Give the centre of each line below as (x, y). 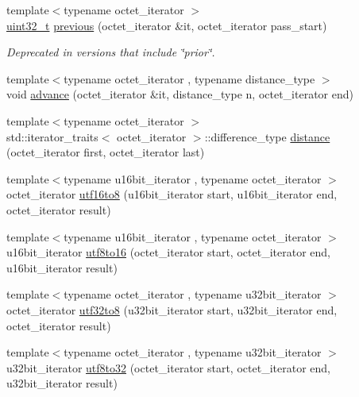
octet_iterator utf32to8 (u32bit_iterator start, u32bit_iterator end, (172, 309)
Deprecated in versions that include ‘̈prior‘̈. (111, 52)
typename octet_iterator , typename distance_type (189, 78)
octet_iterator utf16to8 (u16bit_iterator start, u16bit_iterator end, (172, 194)
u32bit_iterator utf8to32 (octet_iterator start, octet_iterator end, (168, 367)
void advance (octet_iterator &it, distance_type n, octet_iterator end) (180, 94)
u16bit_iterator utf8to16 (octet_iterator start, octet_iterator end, (168, 252)
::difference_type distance (267, 136)
